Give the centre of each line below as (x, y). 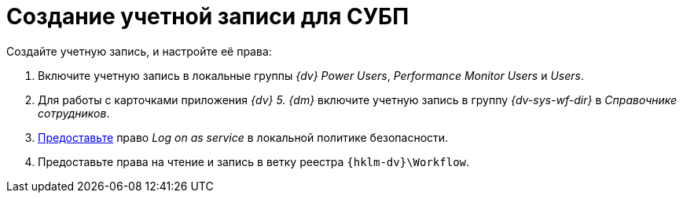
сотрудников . (74, 113)
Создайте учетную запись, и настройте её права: (139, 51)
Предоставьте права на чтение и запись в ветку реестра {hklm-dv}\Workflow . (254, 161)
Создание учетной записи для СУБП (208, 16)
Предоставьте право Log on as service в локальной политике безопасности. (243, 137)
